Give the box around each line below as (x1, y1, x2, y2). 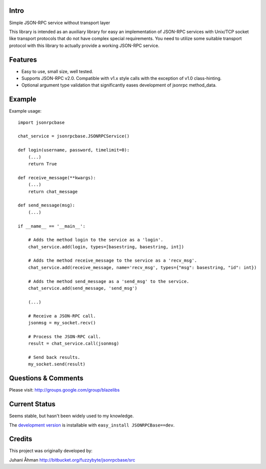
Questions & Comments (9, 374, 84, 383)
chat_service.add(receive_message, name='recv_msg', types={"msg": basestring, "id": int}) (28, 265, 257, 270)
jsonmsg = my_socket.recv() (28, 320, 96, 325)
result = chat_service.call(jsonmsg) (28, 341, 119, 347)
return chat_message (28, 189, 78, 195)
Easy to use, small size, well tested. (21, 68, 94, 74)
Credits (9, 435, 33, 443)
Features (9, 55, 37, 64)
